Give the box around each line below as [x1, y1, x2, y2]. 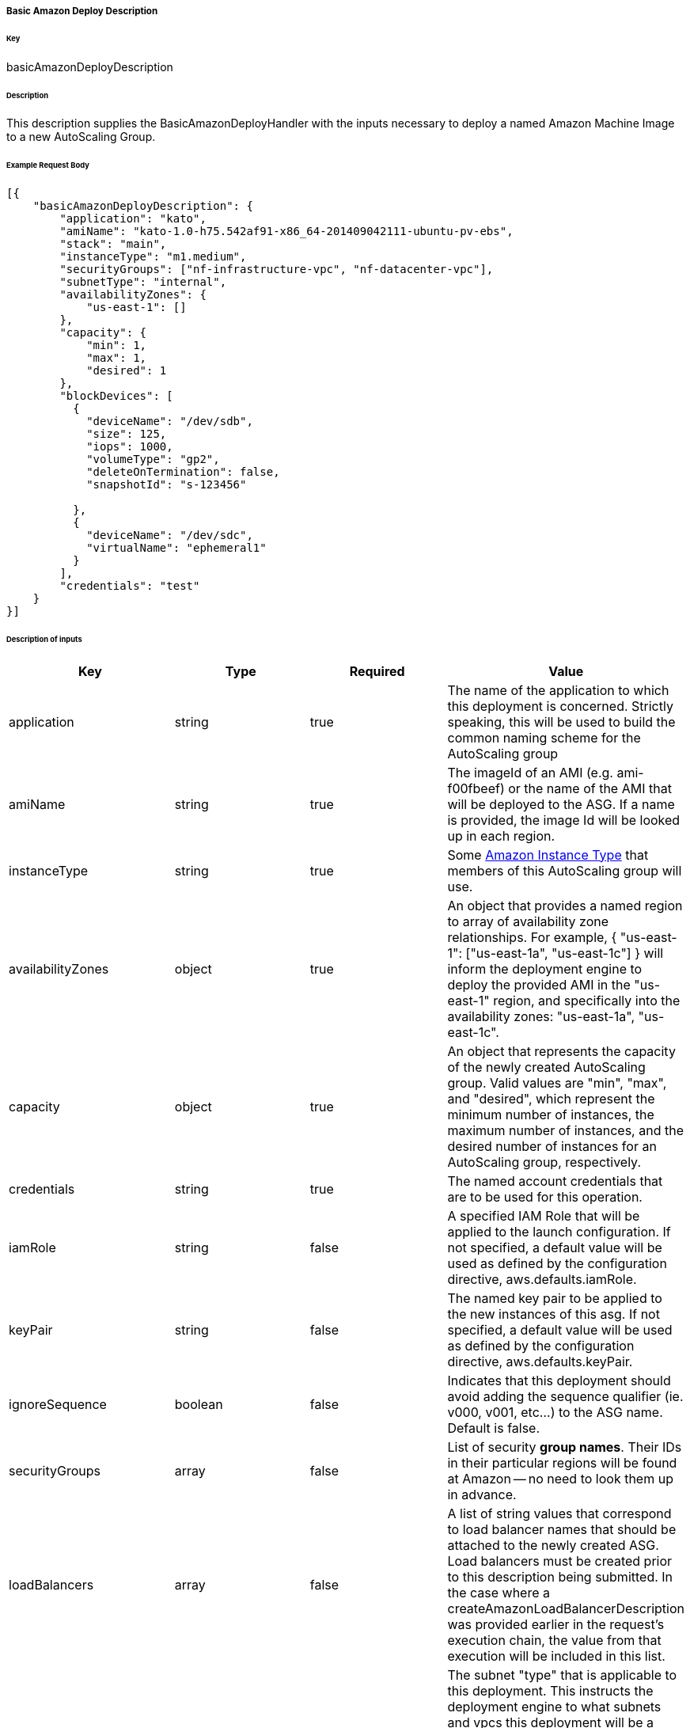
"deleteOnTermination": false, [86, 465, 280, 479]
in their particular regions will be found [447, 1454, 677, 1471]
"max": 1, [86, 351, 147, 365]
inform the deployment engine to [447, 960, 643, 977]
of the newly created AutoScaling [447, 1058, 646, 1075]
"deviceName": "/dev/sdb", [86, 415, 253, 428]
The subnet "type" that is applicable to [447, 1666, 677, 1683]
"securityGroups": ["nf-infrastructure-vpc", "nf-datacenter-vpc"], [59, 263, 494, 276]
